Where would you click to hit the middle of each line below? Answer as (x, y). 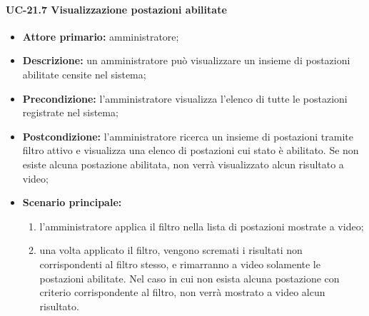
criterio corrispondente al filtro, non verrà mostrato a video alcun (182, 292)
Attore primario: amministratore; (101, 36)
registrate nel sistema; (70, 112)
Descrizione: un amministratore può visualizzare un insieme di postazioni (186, 60)
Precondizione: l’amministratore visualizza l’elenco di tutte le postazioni (185, 98)
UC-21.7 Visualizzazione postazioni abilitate (116, 9)
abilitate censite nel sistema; (84, 74)
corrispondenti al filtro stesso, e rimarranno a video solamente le (180, 264)
